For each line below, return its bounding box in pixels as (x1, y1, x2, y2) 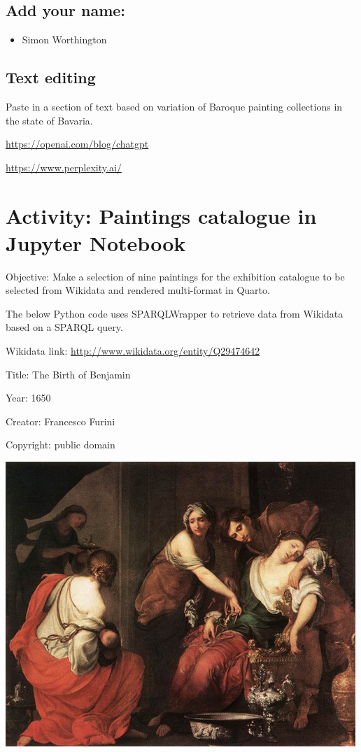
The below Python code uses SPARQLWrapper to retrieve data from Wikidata (6, 306, 344, 320)
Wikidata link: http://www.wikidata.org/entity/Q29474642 (6, 343, 260, 358)
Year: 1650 (6, 390, 51, 405)
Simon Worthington (22, 32, 107, 47)
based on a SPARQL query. (6, 320, 123, 334)
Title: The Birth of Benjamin (6, 367, 131, 381)
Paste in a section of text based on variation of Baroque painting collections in (6, 99, 343, 113)
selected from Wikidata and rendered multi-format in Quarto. (6, 283, 270, 297)
